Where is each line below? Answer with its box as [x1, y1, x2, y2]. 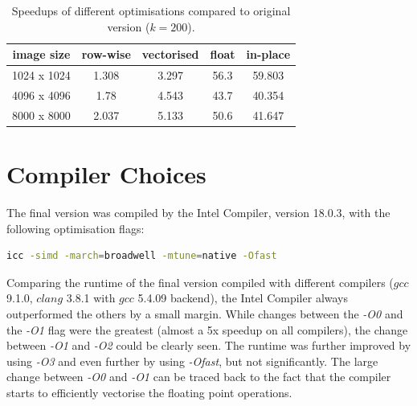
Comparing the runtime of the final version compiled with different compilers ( [6, 273, 394, 290]
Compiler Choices [6, 158, 206, 190]
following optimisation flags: [6, 219, 145, 236]
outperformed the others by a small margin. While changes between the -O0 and [6, 305, 403, 322]
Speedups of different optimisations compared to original [11, 2, 291, 18]
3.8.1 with [66, 289, 116, 306]
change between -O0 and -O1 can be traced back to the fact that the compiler [6, 368, 391, 385]
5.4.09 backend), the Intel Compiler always [137, 289, 349, 306]
